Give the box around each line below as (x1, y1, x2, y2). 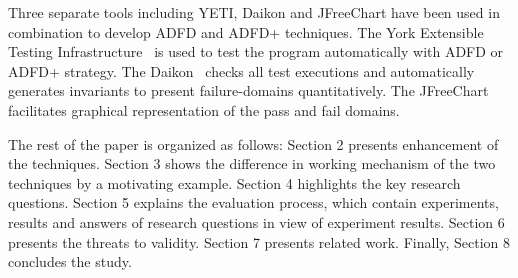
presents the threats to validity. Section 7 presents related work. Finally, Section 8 (8, 231, 511, 252)
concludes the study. (8, 251, 132, 272)
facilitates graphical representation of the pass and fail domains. (8, 99, 400, 120)
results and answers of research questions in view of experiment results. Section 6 (8, 211, 505, 232)
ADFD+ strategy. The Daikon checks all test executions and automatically (8, 60, 475, 81)
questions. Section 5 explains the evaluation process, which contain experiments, (8, 192, 499, 213)
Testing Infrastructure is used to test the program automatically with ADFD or (8, 41, 504, 62)
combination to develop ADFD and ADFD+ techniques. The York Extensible (8, 21, 484, 42)
